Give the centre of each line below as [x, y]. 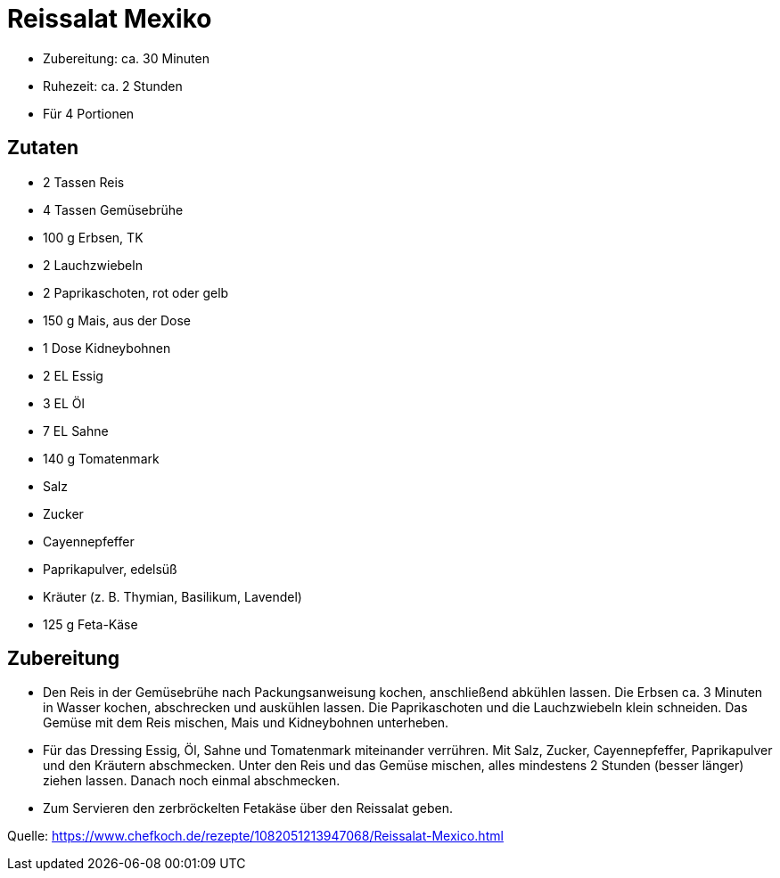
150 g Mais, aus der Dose [117, 320]
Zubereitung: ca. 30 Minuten [126, 58]
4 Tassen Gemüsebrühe [113, 209]
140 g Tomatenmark [101, 458]
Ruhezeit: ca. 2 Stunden [113, 86]
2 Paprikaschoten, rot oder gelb [136, 292]
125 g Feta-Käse [90, 624]
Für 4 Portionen [89, 113]
